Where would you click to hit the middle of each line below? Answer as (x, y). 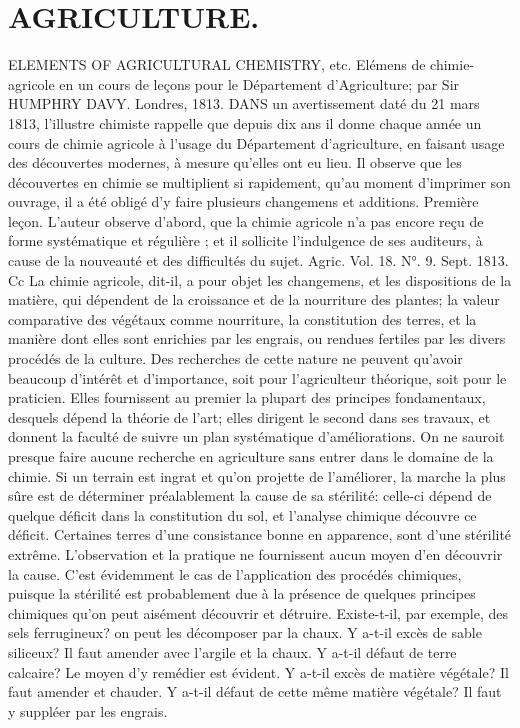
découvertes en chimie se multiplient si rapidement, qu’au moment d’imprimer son (259, 181)
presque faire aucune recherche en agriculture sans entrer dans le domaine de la (251, 456)
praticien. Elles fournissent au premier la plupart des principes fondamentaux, (247, 397)
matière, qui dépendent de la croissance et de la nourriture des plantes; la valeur (254, 299)
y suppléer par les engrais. (88, 710)
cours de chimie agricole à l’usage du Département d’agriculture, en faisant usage (256, 142)
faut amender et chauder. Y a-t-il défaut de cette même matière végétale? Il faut (255, 691)
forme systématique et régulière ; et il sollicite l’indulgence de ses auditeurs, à (245, 240)
